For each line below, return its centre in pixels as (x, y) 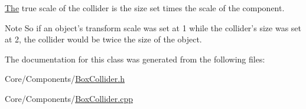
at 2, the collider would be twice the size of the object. (103, 39)
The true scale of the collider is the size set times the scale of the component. (145, 8)
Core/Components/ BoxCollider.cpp (69, 98)
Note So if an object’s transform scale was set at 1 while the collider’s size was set (153, 27)
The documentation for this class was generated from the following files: (135, 59)
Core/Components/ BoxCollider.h (65, 79)
